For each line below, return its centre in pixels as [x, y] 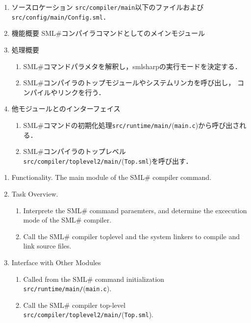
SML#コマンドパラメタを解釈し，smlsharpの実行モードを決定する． [132, 66]
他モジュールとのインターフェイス [66, 109]
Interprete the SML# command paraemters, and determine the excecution [135, 210]
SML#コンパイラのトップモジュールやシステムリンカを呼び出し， [129, 83]
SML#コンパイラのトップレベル [75, 151]
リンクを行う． [81, 92]
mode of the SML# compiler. [67, 220]
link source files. [47, 246]
